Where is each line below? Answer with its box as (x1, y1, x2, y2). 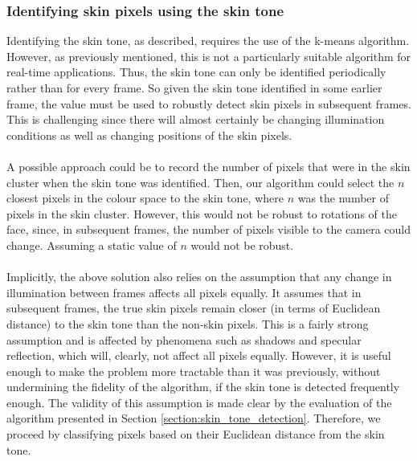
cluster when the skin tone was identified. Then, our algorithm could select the (6, 173, 395, 190)
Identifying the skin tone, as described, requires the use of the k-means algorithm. (6, 32, 410, 49)
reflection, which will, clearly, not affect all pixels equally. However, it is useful (6, 347, 391, 364)
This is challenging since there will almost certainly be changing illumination (6, 111, 385, 128)
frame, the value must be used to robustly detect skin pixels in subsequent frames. (6, 95, 411, 112)
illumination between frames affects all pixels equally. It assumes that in (6, 284, 362, 300)
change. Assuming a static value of (6, 236, 177, 253)
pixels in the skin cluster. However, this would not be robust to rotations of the (6, 205, 397, 222)
